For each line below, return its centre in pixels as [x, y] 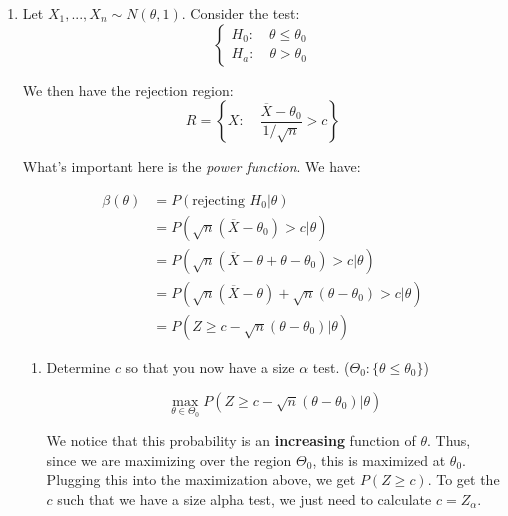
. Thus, [448, 440]
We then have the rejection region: [128, 89]
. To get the [463, 479]
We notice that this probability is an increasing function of [231, 440]
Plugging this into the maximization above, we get [201, 479]
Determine [78, 366]
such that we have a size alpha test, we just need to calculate [244, 498]
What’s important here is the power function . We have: [191, 166]
